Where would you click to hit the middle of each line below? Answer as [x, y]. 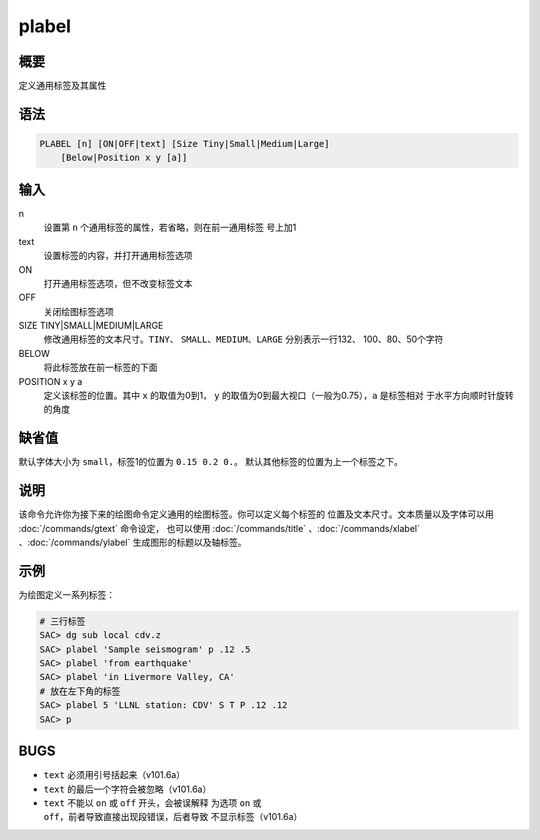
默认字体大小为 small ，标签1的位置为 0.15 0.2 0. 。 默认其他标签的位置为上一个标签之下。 [211, 462]
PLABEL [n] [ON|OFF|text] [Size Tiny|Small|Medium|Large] [184, 144]
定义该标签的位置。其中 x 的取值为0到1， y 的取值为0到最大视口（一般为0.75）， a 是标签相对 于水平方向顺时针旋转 [278, 396]
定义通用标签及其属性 [62, 86]
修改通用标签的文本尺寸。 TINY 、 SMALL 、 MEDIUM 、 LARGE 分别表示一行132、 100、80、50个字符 [243, 339]
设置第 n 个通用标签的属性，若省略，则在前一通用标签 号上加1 [170, 227]
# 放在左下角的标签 [80, 691]
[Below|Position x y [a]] [124, 158]
